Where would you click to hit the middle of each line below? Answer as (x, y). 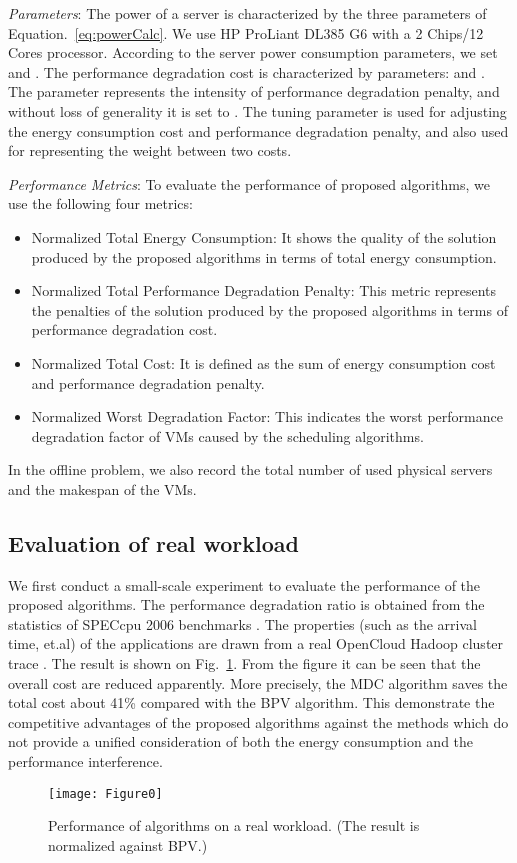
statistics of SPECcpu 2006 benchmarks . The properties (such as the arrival (242, 623)
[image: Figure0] (105, 793)
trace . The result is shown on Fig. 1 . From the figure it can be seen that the (244, 663)
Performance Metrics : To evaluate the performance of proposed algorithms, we (249, 183)
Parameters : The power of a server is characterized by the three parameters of (247, 13)
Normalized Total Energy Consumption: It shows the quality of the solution (264, 236)
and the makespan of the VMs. (102, 488)
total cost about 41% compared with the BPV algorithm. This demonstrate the (251, 702)
